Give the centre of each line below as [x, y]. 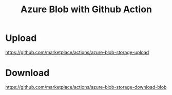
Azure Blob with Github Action [86, 9]
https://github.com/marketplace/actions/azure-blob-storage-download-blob [86, 87]
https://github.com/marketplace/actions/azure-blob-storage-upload [77, 52]
